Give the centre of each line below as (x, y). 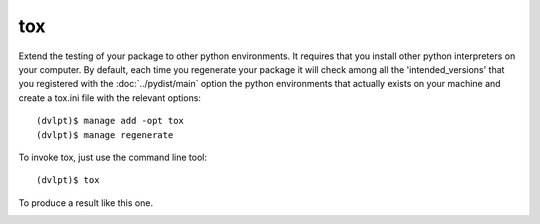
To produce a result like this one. (86, 202)
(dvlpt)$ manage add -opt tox (110, 121)
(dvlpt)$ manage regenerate (105, 134)
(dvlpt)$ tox (68, 180)
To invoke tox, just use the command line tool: (112, 157)
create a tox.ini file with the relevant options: (110, 97)
